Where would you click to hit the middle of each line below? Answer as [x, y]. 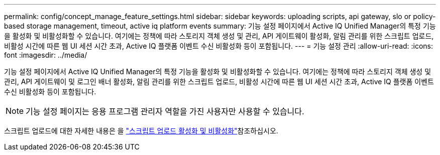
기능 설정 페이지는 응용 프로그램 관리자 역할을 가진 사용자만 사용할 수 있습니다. [165, 111]
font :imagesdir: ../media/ [46, 55]
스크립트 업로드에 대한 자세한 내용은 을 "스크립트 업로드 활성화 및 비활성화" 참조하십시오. [141, 131]
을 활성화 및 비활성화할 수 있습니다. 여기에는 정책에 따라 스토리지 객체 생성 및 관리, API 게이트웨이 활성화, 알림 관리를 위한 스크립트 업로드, [219, 36]
